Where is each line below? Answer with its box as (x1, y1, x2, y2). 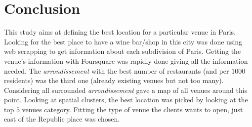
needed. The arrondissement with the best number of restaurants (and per (4, 65, 229, 76)
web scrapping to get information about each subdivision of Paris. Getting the (4, 46, 241, 56)
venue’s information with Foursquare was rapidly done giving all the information (4, 55, 248, 66)
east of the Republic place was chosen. (4, 114, 120, 124)
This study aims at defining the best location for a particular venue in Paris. (4, 27, 236, 37)
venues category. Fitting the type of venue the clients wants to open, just (22, 104, 243, 114)
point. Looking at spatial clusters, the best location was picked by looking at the (4, 94, 248, 105)
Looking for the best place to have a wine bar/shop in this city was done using (4, 36, 243, 46)
